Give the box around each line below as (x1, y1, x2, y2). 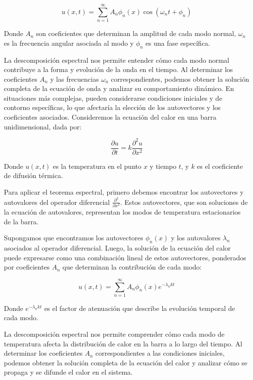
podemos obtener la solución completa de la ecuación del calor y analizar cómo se (4, 357, 248, 367)
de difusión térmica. (4, 170, 63, 181)
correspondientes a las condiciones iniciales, (95, 348, 225, 358)
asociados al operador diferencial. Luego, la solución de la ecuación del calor (4, 242, 231, 253)
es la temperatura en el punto (53, 161, 141, 171)
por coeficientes (4, 262, 50, 272)
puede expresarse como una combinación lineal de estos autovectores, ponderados (4, 252, 246, 262)
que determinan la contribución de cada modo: (62, 262, 202, 272)
